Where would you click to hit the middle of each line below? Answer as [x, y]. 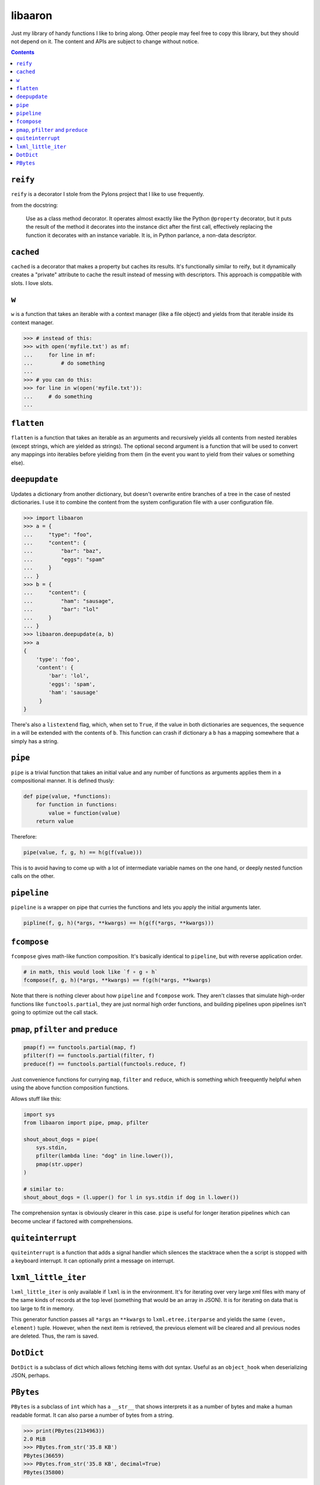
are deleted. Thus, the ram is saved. [55, 1336]
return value [55, 822]
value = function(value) [84, 813]
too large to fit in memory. [42, 1308]
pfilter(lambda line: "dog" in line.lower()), [105, 1156]
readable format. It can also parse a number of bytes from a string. [92, 1415]
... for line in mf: [60, 355]
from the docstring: [35, 205]
